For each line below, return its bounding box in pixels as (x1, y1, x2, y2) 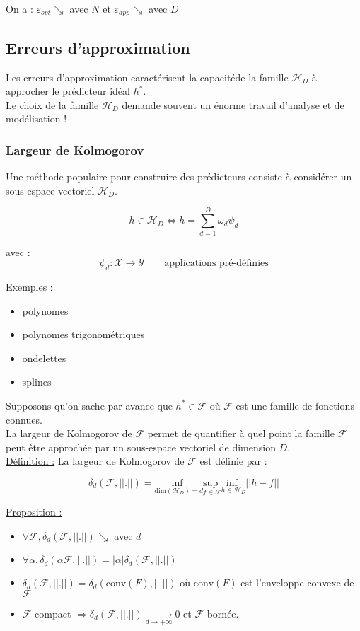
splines (22, 374, 52, 389)
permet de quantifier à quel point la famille (147, 426, 335, 441)
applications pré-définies (164, 258, 269, 269)
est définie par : (199, 453, 267, 468)
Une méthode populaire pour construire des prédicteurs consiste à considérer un (6, 169, 352, 184)
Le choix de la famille (6, 97, 99, 112)
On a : (6, 1, 33, 16)
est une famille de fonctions (236, 398, 354, 412)
